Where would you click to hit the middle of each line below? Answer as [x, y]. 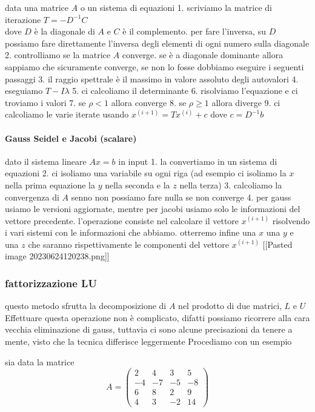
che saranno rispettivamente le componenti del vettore [128, 244]
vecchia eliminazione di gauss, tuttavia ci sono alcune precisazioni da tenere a [149, 329]
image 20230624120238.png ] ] [57, 256]
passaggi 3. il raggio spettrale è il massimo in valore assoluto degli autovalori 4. [152, 78]
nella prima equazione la [50, 184]
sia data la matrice [40, 361]
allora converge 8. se [149, 102]
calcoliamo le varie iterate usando [67, 114]
